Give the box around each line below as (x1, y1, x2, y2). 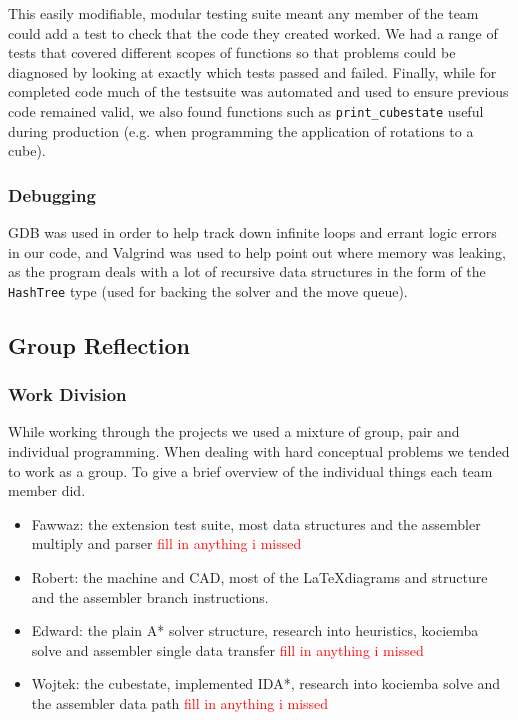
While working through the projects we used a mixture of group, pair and (8, 421, 460, 442)
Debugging (8, 182, 96, 207)
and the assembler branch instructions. (31, 586, 269, 607)
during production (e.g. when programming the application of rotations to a (8, 120, 474, 141)
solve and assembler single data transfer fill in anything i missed (31, 639, 424, 660)
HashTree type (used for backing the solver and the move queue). (8, 280, 408, 301)
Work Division (8, 382, 127, 407)
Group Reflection (8, 329, 190, 360)
